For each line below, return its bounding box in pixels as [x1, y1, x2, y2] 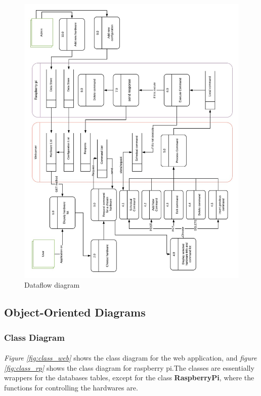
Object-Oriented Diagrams [4, 304, 146, 320]
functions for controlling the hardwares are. [4, 382, 138, 392]
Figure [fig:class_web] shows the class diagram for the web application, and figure [4, 352, 257, 363]
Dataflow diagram [24, 280, 80, 290]
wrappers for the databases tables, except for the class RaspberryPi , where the [4, 372, 254, 383]
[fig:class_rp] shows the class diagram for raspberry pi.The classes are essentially [4, 362, 254, 373]
